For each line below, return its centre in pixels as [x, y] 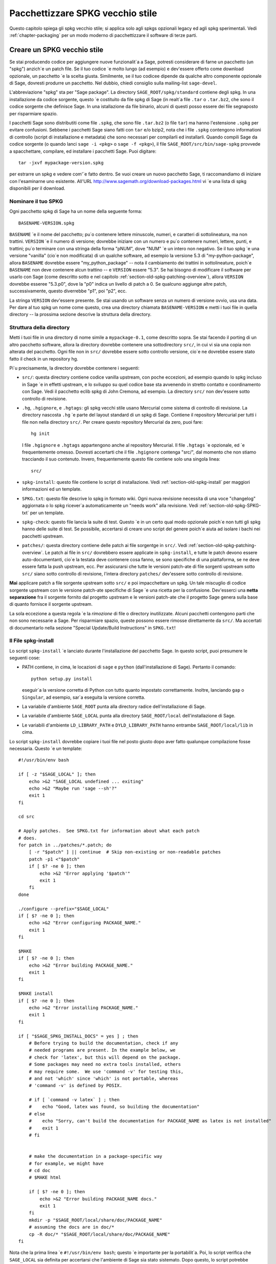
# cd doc [39, 1170]
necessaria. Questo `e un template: [46, 748]
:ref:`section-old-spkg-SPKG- [230, 506]
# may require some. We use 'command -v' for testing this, [106, 1071]
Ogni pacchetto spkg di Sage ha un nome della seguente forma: [76, 211]
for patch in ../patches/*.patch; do [65, 845]
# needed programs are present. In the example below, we [102, 1050]
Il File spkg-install [32, 641]
